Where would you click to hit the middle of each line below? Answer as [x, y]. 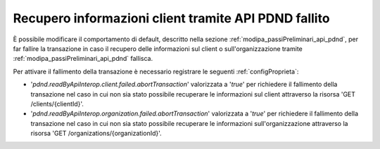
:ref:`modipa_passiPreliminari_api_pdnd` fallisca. [83, 59]
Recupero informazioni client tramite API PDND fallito [171, 18]
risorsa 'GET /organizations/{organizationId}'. [96, 134]
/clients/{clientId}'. [57, 104]
